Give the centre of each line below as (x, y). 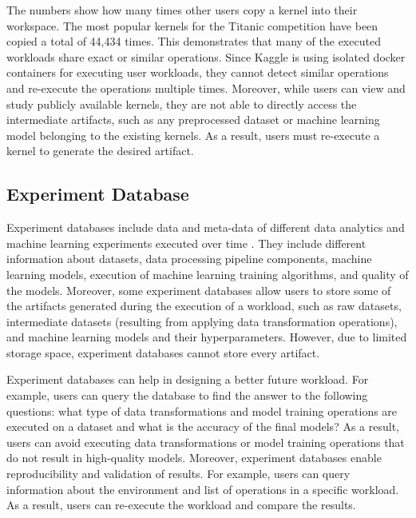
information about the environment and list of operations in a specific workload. (203, 489)
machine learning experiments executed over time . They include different (186, 243)
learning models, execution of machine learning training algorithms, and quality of (208, 274)
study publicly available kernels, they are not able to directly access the (182, 104)
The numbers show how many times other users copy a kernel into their (182, 10)
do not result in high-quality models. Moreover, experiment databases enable (194, 458)
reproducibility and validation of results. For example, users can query (178, 474)
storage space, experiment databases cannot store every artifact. (163, 352)
